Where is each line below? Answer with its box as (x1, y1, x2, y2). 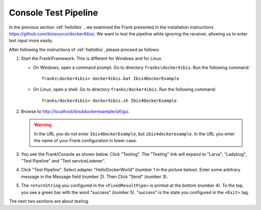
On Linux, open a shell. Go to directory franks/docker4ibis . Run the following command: (33, 86, 216, 92)
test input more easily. (9, 38, 53, 44)
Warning (34, 122, 52, 128)
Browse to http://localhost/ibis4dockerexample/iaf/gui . (21, 109, 130, 114)
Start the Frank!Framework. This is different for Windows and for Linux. (21, 56, 163, 62)
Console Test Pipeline (9, 7, 99, 18)
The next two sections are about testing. (9, 198, 89, 204)
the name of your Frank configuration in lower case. (34, 138, 137, 144)
